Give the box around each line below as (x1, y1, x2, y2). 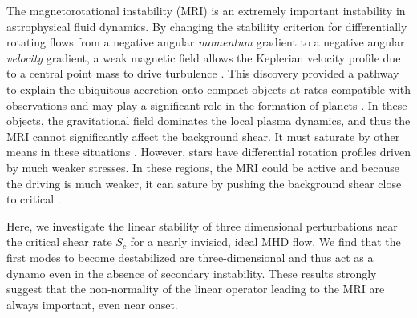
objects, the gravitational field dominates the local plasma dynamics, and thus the (6, 112, 411, 129)
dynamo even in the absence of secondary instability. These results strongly (6, 264, 377, 281)
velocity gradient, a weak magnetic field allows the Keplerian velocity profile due (6, 49, 401, 66)
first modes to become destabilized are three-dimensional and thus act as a (6, 248, 374, 265)
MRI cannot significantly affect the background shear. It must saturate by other (6, 127, 400, 144)
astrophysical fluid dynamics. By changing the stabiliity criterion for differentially (6, 18, 407, 34)
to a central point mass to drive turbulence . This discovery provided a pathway (6, 65, 399, 82)
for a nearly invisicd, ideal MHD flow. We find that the (130, 233, 401, 250)
